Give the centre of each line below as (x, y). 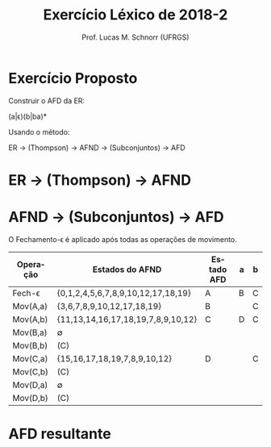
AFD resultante (60, 434)
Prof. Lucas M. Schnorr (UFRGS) (135, 37)
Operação (31, 269)
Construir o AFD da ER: (47, 100)
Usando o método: (39, 132)
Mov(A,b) (30, 319)
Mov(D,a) (30, 385)
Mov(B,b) (30, 345)
